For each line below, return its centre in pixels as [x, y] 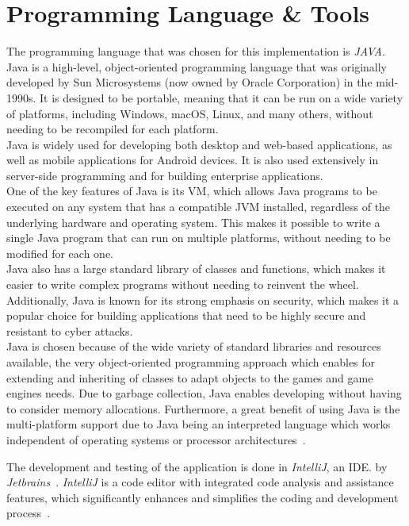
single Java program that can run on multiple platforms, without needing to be [199, 238]
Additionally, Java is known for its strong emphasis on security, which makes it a [203, 299]
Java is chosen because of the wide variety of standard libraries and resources [194, 346]
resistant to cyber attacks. [70, 330]
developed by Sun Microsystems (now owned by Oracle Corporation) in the [189, 82]
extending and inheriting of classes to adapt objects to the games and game [190, 377]
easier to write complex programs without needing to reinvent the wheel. [183, 284]
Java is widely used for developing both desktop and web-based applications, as [199, 144]
